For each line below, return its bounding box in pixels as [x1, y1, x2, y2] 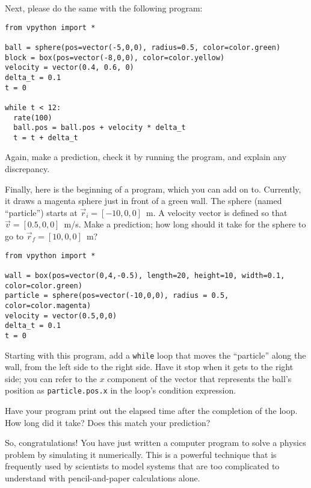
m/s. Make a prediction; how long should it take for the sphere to [64, 218, 306, 230]
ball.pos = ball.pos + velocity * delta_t [13, 123, 186, 132]
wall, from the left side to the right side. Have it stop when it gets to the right [5, 360, 294, 373]
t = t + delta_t [13, 133, 78, 142]
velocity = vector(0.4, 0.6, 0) [5, 63, 134, 72]
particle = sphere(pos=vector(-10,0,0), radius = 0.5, [5, 291, 229, 300]
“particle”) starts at [5, 206, 78, 218]
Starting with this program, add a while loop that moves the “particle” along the [5, 348, 306, 361]
